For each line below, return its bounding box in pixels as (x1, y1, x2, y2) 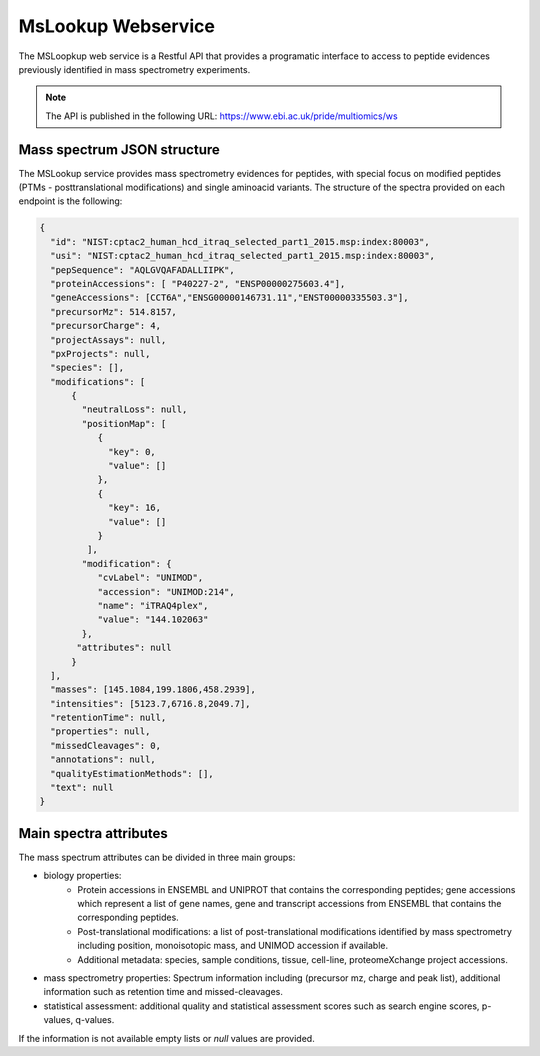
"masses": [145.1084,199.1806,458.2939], (50, 684, 257, 695)
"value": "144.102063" (97, 614, 209, 625)
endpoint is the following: (18, 195, 123, 207)
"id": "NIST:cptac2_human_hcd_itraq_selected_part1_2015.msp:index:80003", (50, 236, 430, 247)
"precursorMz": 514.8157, (50, 306, 177, 317)
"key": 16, (108, 502, 162, 514)
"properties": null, (50, 726, 151, 737)
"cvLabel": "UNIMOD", (97, 572, 204, 584)
